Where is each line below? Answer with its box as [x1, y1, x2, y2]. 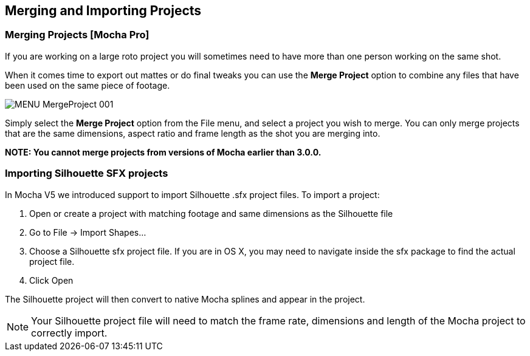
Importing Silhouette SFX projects [5, 167, 168, 180]
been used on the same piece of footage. [5, 80, 170, 91]
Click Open [29, 275, 74, 286]
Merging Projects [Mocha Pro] [5, 29, 150, 41]
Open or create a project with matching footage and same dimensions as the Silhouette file [29, 208, 393, 219]
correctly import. [31, 326, 108, 339]
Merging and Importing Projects [5, 3, 202, 18]
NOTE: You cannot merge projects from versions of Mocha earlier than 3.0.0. [5, 146, 322, 157]
